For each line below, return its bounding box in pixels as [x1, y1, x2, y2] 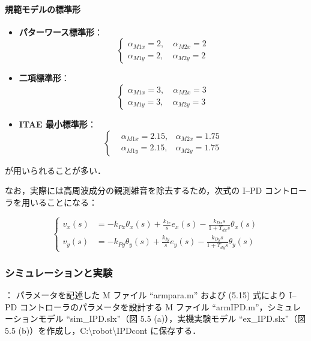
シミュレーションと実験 [5, 265, 113, 280]
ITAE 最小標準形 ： [19, 117, 96, 130]
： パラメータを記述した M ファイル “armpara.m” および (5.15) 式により [5, 289, 286, 301]
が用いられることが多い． [5, 164, 106, 176]
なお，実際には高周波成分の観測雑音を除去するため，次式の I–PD [5, 184, 262, 197]
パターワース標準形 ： [19, 25, 103, 38]
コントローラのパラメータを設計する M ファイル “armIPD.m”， [19, 300, 268, 313]
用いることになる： [21, 195, 97, 208]
